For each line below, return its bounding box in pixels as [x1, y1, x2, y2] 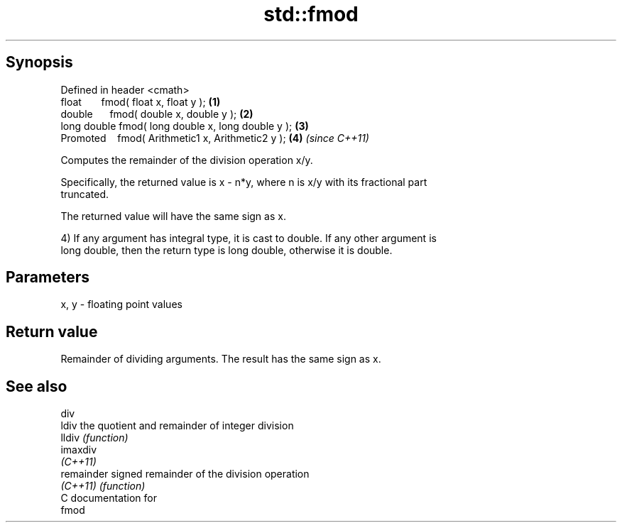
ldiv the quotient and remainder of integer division [60, 419, 294, 432]
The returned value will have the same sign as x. [60, 209, 286, 222]
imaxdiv [60, 444, 97, 456]
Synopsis [6, 53, 73, 72]
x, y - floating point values [60, 298, 182, 311]
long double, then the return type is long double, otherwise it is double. [60, 243, 393, 256]
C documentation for [60, 492, 158, 505]
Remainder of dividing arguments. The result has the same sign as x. [60, 353, 381, 365]
